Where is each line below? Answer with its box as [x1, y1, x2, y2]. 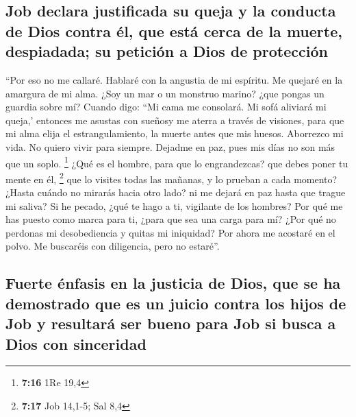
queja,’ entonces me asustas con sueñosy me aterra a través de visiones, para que [5, 112, 344, 127]
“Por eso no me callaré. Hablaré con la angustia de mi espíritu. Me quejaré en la [5, 72, 343, 86]
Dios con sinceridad [5, 333, 147, 354]
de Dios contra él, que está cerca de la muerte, [5, 20, 342, 41]
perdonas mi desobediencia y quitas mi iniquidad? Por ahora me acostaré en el [5, 225, 335, 239]
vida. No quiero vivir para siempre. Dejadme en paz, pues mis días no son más [5, 139, 335, 154]
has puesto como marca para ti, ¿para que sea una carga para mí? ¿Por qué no [5, 212, 336, 226]
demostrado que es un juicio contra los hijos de [5, 292, 346, 313]
